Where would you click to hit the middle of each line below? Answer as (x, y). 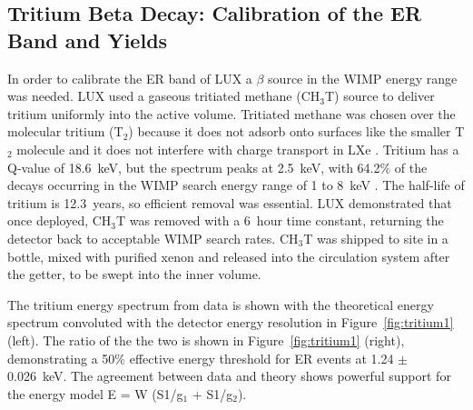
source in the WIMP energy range (363, 78)
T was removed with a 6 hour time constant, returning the (280, 220)
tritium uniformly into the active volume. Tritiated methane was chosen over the (232, 113)
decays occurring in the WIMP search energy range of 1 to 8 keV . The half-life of (236, 185)
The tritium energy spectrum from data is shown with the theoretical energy (221, 304)
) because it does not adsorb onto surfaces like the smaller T (296, 131)
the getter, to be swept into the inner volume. (134, 274)
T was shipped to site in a (376, 238)
